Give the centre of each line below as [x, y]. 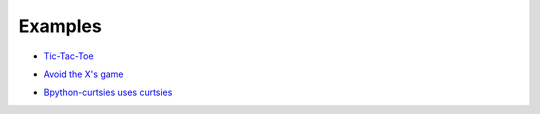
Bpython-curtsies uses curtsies [108, 92]
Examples [60, 26]
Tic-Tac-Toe [68, 56]
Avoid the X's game [83, 74]
